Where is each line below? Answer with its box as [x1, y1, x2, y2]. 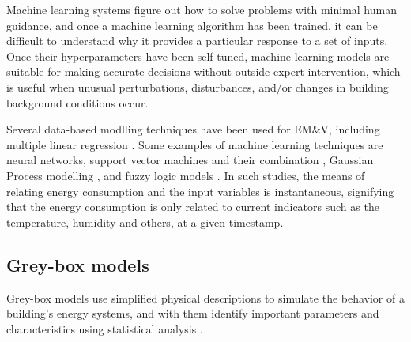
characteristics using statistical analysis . [6, 320, 203, 336]
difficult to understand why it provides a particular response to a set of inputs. [6, 32, 388, 49]
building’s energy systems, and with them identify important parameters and [6, 305, 379, 321]
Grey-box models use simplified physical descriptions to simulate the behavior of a [6, 289, 405, 306]
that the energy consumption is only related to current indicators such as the [6, 198, 379, 215]
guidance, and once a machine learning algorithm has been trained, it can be [6, 17, 378, 33]
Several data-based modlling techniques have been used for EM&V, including [6, 121, 380, 137]
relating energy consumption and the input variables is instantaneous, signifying [6, 182, 394, 199]
